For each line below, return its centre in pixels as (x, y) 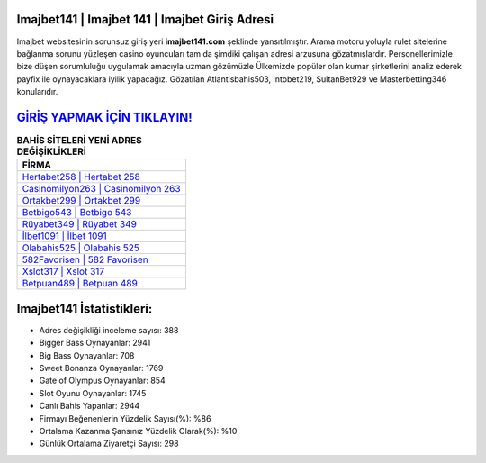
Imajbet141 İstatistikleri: (85, 309)
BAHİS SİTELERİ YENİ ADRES (80, 141)
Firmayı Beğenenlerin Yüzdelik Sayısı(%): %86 (125, 418)
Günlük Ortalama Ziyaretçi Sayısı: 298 (109, 444)
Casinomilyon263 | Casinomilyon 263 (101, 189)
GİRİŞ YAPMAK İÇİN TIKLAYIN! (104, 117)
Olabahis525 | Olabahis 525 (81, 248)
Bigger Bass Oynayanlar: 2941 (95, 343)
